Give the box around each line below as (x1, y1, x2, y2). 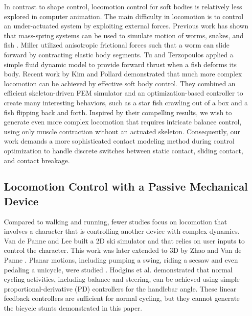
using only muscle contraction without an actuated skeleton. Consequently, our (4, 126, 241, 136)
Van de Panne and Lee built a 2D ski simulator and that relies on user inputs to (4, 235, 245, 245)
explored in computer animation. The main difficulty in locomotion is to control (4, 11, 244, 21)
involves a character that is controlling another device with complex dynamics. (4, 226, 240, 236)
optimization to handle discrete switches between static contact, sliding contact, (4, 145, 243, 155)
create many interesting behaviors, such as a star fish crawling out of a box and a (4, 97, 248, 107)
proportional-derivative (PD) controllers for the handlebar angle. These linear (4, 283, 236, 293)
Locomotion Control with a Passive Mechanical (4, 179, 248, 194)
